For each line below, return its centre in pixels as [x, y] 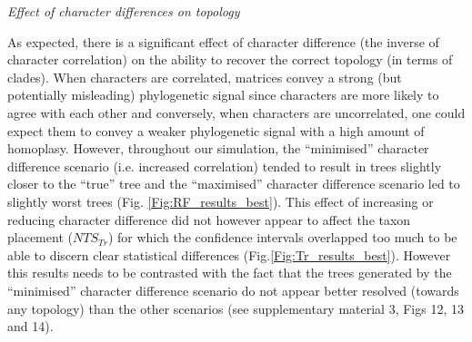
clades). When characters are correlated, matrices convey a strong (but [205, 77]
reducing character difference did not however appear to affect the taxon [209, 219]
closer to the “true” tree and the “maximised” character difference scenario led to [234, 184]
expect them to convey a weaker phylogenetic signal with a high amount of [216, 130]
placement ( [40, 237]
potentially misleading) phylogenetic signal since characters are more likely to [223, 95]
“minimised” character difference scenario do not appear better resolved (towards [233, 290]
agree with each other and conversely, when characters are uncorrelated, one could [236, 112]
